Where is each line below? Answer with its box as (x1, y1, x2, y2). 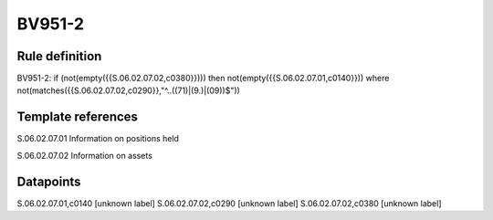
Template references (16, 110, 139, 125)
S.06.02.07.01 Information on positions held (16, 133, 180, 144)
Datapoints (16, 173, 81, 189)
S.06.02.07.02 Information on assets (16, 150, 152, 161)
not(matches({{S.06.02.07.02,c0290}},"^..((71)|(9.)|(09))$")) (16, 85, 241, 96)
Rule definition (16, 48, 102, 64)
